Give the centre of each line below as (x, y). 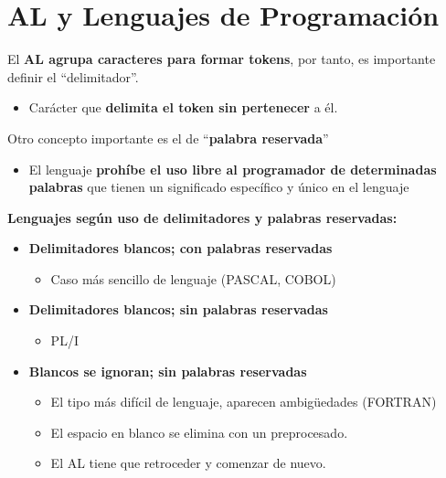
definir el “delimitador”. (73, 76)
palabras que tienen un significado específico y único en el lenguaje (219, 187)
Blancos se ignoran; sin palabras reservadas (168, 371)
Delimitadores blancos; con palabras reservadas (181, 248)
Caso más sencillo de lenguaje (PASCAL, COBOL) (193, 278)
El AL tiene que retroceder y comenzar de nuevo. (188, 463)
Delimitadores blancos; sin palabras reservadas (178, 309)
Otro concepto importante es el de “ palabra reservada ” (168, 138)
